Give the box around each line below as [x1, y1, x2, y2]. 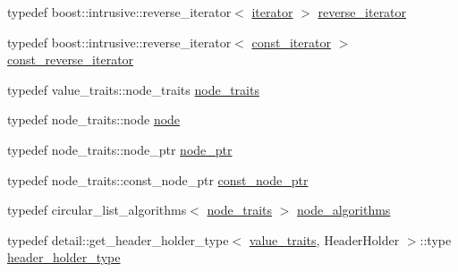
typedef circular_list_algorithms [7, 200, 187, 219]
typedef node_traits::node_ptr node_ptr [7, 140, 233, 158]
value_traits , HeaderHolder [249, 230, 400, 249]
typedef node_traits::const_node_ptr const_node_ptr [7, 170, 309, 189]
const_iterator [251, 32, 331, 51]
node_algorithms [296, 200, 391, 219]
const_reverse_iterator [7, 50, 134, 69]
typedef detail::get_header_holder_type [7, 230, 229, 249]
